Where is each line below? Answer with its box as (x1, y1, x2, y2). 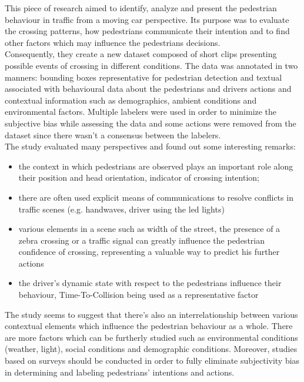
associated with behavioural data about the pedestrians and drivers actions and (5, 82, 292, 95)
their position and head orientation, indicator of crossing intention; (18, 171, 259, 184)
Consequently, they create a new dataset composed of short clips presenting (5, 48, 277, 60)
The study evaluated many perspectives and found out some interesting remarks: (5, 140, 296, 152)
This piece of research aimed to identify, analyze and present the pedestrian (5, 2, 277, 14)
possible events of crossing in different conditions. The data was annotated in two (5, 59, 298, 71)
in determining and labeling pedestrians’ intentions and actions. (5, 366, 235, 378)
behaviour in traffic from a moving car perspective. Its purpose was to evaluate (5, 13, 289, 25)
